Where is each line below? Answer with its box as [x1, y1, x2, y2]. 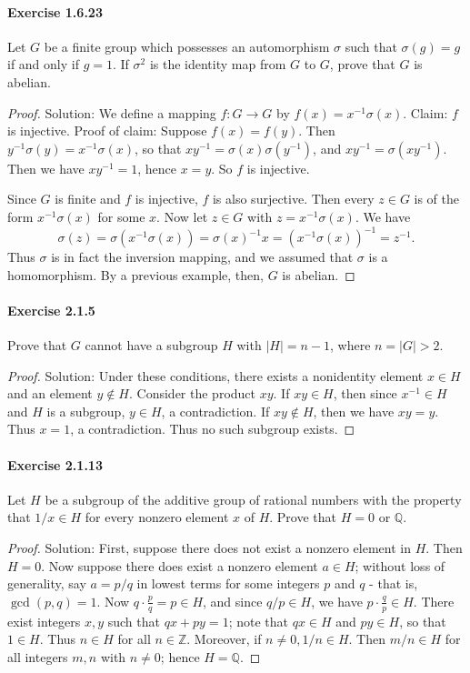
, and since [203, 591, 263, 610]
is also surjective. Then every [212, 189, 375, 208]
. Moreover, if [186, 629, 262, 648]
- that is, [369, 574, 418, 593]
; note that [228, 611, 288, 630]
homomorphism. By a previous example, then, [7, 265, 264, 284]
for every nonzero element [85, 507, 229, 527]
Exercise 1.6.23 [7, 2, 103, 21]
